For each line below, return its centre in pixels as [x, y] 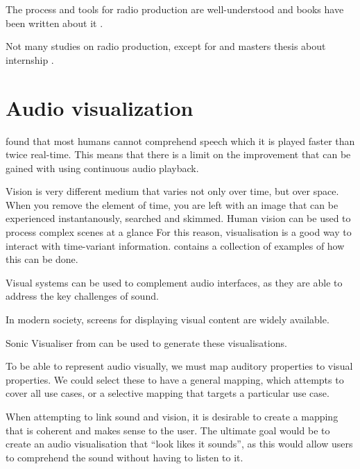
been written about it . [54, 23]
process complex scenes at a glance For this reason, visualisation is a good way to [179, 232]
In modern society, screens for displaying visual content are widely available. [168, 319]
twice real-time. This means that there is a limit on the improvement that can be [178, 154]
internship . [30, 59]
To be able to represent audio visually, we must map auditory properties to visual [179, 366]
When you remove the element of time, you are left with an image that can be [172, 204]
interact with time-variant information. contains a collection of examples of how [175, 245]
